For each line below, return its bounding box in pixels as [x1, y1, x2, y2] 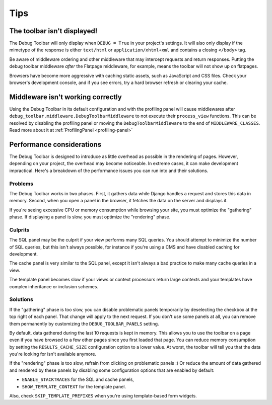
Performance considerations [9, 140, 102, 148]
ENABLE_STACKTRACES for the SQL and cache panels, [22, 376, 134, 382]
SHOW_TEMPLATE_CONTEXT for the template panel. [22, 383, 126, 389]
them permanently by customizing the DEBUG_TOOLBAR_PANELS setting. [9, 320, 159, 327]
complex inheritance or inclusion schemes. [9, 283, 98, 289]
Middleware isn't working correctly [9, 93, 122, 101]
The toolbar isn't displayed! [9, 27, 98, 35]
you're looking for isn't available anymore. [9, 351, 97, 357]
